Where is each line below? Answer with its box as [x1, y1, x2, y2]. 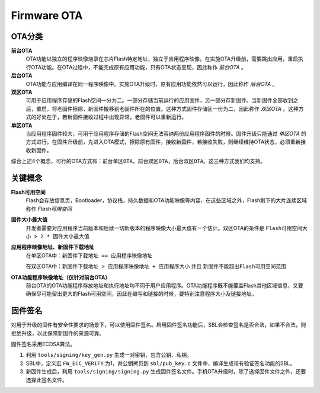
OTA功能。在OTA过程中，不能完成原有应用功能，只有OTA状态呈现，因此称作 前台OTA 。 [30, 63, 247, 71]
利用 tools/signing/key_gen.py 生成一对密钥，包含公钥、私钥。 [25, 352, 193, 359]
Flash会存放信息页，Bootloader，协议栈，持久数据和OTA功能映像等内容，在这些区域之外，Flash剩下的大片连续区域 [25, 197, 308, 204]
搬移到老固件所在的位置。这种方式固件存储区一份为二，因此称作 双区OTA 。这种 [103, 105, 299, 112]
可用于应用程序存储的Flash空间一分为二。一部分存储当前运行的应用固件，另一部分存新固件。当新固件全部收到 [25, 97, 293, 104]
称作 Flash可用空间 [25, 205, 72, 212]
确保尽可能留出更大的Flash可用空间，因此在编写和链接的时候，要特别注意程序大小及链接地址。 [25, 290, 257, 298]
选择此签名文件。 [25, 376, 68, 384]
